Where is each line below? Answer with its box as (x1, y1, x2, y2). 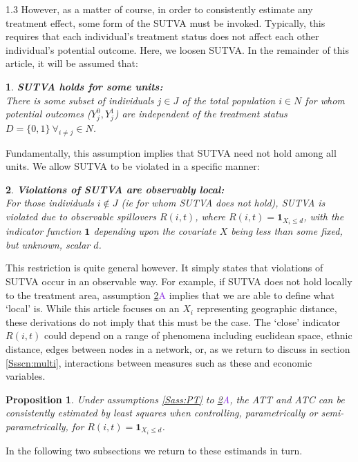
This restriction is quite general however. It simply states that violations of (6, 260, 323, 275)
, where (195, 209, 226, 224)
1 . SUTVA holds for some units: (6, 79, 163, 93)
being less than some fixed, (231, 224, 343, 238)
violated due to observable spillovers (6, 209, 156, 224)
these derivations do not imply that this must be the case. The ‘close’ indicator (6, 314, 341, 329)
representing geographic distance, (196, 301, 337, 316)
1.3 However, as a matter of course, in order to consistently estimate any (6, 2, 313, 16)
